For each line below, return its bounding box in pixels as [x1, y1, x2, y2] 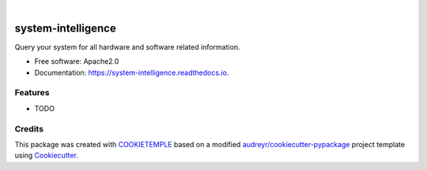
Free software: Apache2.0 [34, 57, 119, 66]
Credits [14, 123, 43, 134]
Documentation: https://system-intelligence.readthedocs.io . [34, 68, 229, 77]
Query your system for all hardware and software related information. [14, 42, 240, 51]
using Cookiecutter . [14, 150, 79, 161]
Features [14, 87, 50, 98]
